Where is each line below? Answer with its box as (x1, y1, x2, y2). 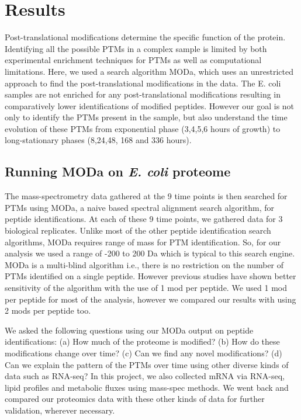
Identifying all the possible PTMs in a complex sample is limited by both (5, 42, 267, 54)
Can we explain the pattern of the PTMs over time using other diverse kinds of (5, 358, 289, 370)
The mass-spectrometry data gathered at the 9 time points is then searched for (5, 190, 288, 202)
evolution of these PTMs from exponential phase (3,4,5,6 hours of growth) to (5, 122, 281, 134)
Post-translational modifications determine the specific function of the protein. (5, 31, 286, 43)
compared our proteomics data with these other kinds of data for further (5, 393, 265, 405)
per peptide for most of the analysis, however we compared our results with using (5, 293, 296, 305)
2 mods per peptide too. (5, 304, 91, 317)
